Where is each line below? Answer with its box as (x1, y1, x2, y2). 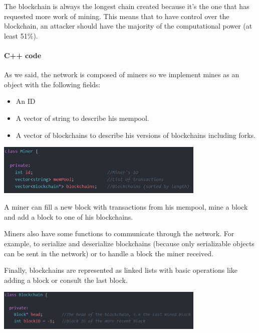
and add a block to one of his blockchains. (4, 211, 133, 222)
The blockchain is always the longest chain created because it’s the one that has (4, 1, 249, 11)
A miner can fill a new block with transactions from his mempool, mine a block (4, 202, 248, 212)
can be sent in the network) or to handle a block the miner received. (4, 248, 213, 258)
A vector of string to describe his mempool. (16, 112, 149, 123)
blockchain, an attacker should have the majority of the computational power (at (4, 21, 252, 31)
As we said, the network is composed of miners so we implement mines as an (4, 69, 239, 80)
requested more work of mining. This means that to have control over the (4, 11, 229, 21)
